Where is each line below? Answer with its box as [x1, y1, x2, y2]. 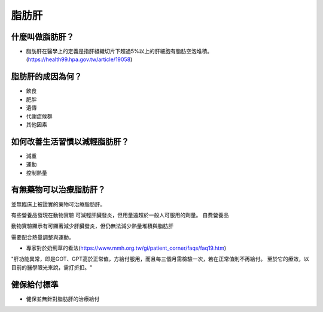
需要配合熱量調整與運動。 [11, 234, 74, 241]
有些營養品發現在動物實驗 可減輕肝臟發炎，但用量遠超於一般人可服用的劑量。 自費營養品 [11, 211, 229, 219]
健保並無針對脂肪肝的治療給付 [26, 295, 100, 302]
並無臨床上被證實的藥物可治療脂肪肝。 [11, 201, 106, 208]
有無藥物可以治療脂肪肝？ [11, 184, 106, 195]
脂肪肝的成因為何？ [11, 72, 82, 82]
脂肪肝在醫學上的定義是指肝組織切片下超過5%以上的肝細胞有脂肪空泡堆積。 [26, 48, 213, 55]
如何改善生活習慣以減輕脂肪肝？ [11, 137, 129, 147]
